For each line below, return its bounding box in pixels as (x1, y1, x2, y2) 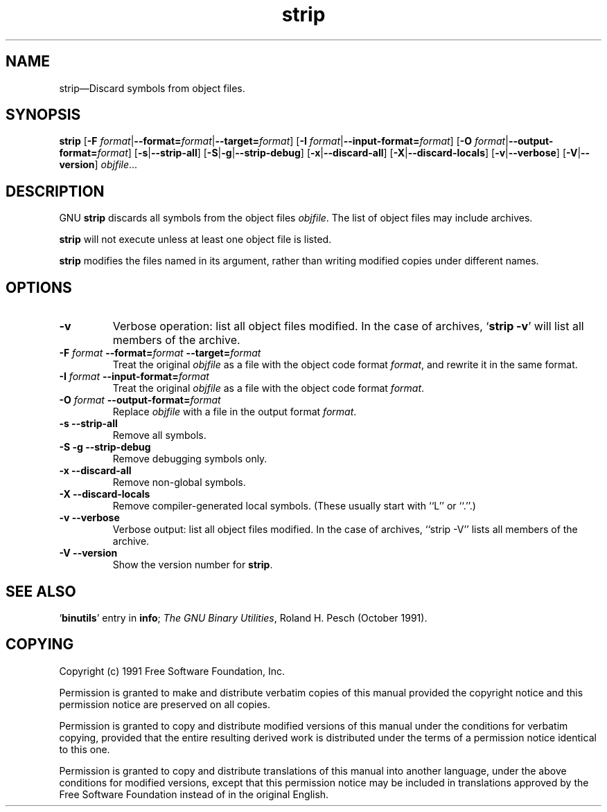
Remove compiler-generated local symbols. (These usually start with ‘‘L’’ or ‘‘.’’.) (112, 500, 476, 512)
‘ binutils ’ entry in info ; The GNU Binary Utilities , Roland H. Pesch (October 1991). (59, 611, 428, 624)
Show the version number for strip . (112, 559, 273, 571)
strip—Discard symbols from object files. (59, 82, 245, 94)
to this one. (59, 743, 110, 755)
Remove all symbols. (112, 429, 206, 442)
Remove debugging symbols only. (112, 453, 267, 465)
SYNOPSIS (6, 106, 81, 124)
